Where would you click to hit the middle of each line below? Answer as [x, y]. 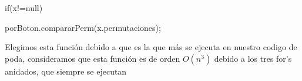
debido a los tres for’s [253, 58]
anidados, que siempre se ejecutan [66, 71]
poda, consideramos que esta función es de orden [93, 58]
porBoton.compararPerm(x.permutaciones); [83, 27]
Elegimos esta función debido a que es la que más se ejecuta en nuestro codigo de [151, 47]
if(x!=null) [24, 8]
